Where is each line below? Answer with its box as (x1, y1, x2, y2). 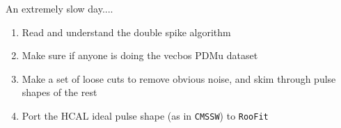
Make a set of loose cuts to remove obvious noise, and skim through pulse (22, 71, 336, 86)
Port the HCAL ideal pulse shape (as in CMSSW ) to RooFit (22, 108, 269, 122)
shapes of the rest (22, 85, 97, 99)
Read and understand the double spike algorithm (22, 24, 231, 39)
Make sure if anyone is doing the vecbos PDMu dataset (22, 48, 258, 63)
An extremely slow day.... (6, 1, 113, 15)
